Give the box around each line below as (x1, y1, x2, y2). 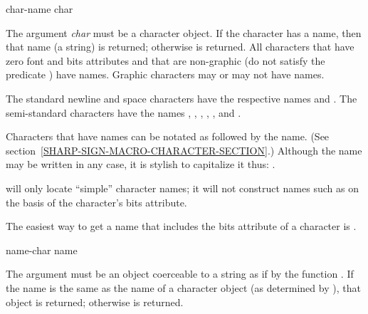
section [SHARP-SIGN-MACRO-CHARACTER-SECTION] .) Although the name (6, 142, 362, 157)
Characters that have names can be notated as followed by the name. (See (6, 129, 330, 144)
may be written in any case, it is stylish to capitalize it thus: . (6, 157, 275, 172)
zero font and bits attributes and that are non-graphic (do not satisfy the (6, 53, 325, 68)
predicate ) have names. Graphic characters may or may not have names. (6, 67, 325, 82)
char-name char (6, 1, 73, 16)
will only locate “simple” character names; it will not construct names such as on (6, 180, 359, 195)
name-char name (6, 242, 78, 257)
